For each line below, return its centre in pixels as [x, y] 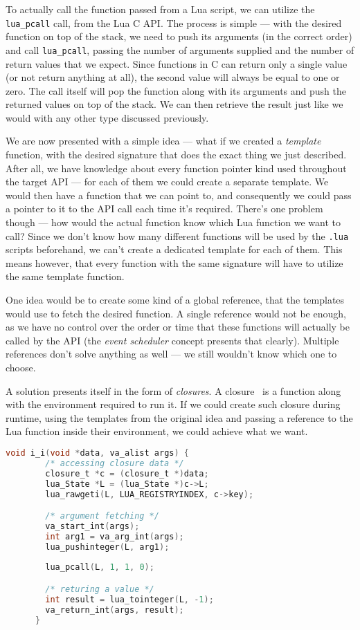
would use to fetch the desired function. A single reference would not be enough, [176, 313]
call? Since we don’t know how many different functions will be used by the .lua [177, 235]
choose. [21, 368]
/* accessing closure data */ [115, 463]
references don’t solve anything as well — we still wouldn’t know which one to [171, 354]
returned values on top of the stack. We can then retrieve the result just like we [174, 104]
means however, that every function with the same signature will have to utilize [174, 262]
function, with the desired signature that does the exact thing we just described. [176, 155]
